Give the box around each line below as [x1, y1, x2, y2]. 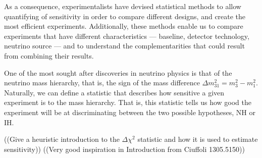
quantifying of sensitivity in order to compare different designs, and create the [4, 11, 246, 21]
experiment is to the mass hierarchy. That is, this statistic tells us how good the [4, 97, 251, 108]
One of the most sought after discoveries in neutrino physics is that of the [4, 67, 232, 78]
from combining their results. [4, 50, 94, 61]
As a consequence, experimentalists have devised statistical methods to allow [4, 1, 241, 11]
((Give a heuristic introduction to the [4, 134, 120, 144]
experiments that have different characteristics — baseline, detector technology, [4, 30, 249, 41]
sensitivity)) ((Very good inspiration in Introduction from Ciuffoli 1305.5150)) [4, 143, 245, 154]
